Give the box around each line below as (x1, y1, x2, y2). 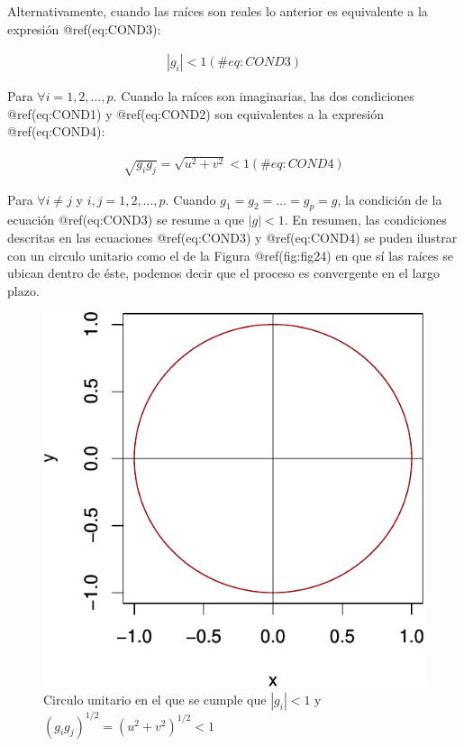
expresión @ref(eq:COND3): (7, 19, 161, 38)
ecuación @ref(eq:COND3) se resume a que (7, 210, 244, 229)
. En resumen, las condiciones (284, 210, 447, 229)
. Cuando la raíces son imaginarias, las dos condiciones (113, 87, 414, 106)
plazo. (7, 281, 40, 300)
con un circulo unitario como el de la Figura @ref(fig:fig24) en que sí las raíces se (7, 245, 453, 264)
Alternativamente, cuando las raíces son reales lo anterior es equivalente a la (7, 2, 428, 20)
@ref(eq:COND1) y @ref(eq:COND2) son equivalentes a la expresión (7, 104, 385, 123)
